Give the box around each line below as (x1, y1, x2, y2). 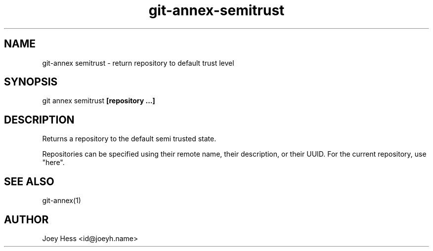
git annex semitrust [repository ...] (42, 96, 155, 105)
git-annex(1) (42, 196, 81, 205)
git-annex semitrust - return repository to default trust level (42, 58, 234, 67)
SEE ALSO (4, 175, 54, 188)
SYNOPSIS (4, 76, 58, 88)
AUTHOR (4, 213, 49, 226)
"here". (42, 158, 65, 167)
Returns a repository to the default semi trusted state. (42, 134, 216, 143)
